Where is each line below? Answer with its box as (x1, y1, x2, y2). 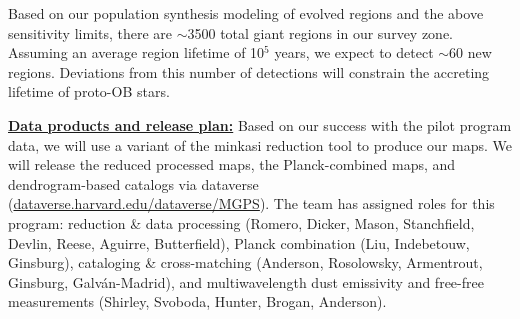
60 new (449, 42, 492, 63)
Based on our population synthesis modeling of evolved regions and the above (8, 3, 484, 23)
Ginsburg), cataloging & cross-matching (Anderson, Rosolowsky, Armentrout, (8, 252, 483, 273)
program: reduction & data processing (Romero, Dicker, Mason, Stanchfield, (8, 212, 475, 233)
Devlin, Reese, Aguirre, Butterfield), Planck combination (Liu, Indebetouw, (8, 232, 470, 253)
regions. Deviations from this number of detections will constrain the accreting (8, 61, 490, 82)
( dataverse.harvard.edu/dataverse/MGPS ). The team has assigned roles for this (8, 193, 495, 214)
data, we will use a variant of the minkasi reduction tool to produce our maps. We (8, 134, 512, 155)
